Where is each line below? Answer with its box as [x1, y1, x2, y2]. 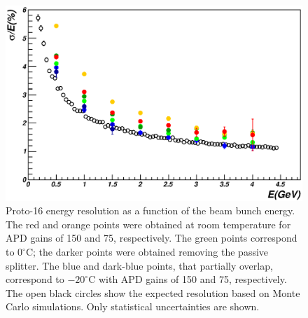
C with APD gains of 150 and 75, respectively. [88, 272, 287, 286]
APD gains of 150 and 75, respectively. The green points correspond [6, 230, 297, 245]
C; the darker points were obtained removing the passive [25, 244, 269, 259]
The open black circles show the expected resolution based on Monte [6, 285, 300, 300]
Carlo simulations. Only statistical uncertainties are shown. [6, 299, 260, 314]
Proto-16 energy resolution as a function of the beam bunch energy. [6, 203, 295, 218]
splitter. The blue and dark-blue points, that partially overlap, [6, 258, 273, 272]
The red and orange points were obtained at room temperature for [6, 216, 291, 231]
